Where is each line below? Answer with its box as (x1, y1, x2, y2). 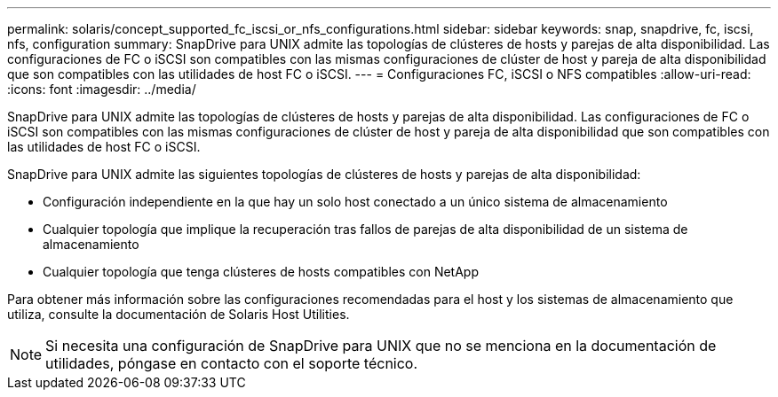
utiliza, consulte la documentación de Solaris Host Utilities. (7, 307, 350, 322)
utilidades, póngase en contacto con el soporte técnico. (45, 354, 418, 372)
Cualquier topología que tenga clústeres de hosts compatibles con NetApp (43, 264, 479, 279)
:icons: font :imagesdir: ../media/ (7, 82, 196, 97)
